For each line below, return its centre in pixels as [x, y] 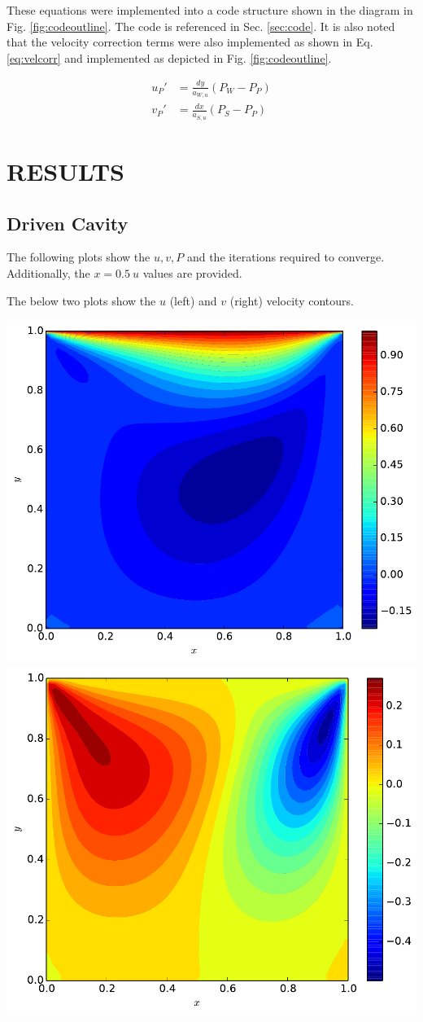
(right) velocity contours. [292, 300]
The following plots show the [78, 257]
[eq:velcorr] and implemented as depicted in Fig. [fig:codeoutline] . [169, 57]
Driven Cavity [68, 223]
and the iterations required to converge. [286, 257]
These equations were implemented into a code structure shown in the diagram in [210, 10]
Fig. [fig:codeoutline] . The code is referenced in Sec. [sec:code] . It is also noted [201, 26]
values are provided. [192, 272]
